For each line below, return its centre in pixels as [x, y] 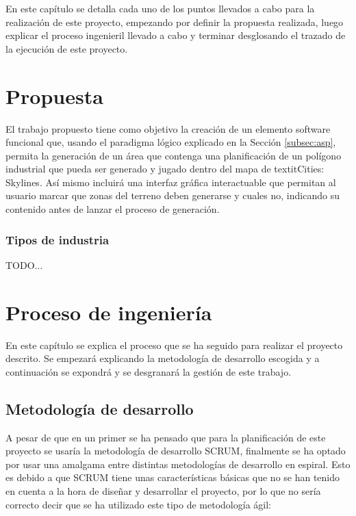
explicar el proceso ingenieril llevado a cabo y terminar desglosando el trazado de [176, 35]
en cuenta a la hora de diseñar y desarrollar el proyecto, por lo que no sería [163, 490]
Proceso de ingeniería [109, 312]
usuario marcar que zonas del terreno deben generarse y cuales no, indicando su [173, 195]
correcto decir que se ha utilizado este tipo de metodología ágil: [138, 504]
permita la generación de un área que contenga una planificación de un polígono [174, 155]
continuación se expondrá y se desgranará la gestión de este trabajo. [149, 371]
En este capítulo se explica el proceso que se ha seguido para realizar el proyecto [174, 345]
